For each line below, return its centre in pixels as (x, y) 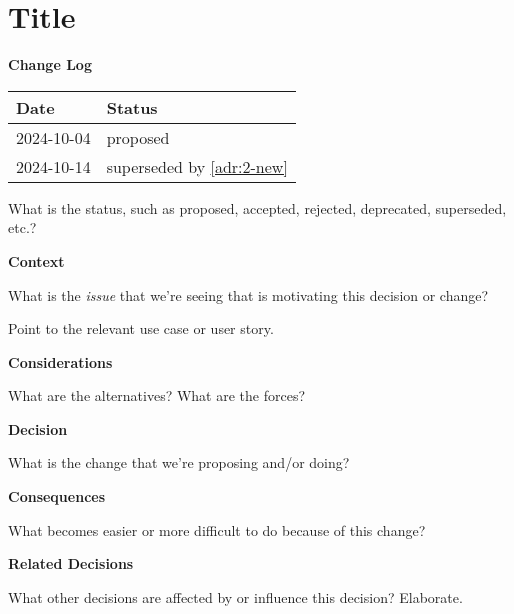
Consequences (57, 496)
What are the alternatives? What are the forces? (157, 395)
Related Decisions (71, 563)
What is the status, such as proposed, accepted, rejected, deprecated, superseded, (257, 207)
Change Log (50, 64)
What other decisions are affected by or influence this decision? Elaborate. (235, 596)
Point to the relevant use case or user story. (141, 328)
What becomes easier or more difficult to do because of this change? (217, 529)
